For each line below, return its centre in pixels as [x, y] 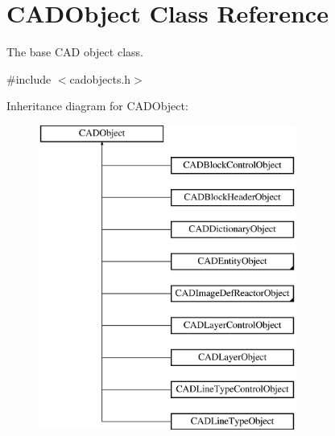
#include [29, 78]
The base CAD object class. [75, 52]
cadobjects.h [100, 78]
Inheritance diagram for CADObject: [97, 106]
